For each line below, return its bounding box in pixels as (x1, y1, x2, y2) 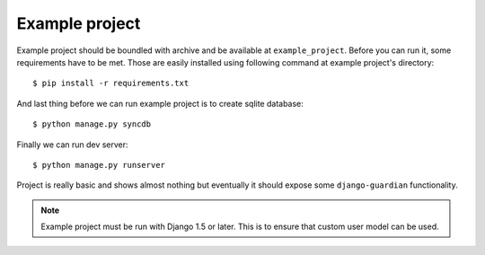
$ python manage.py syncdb (32, 119, 152, 129)
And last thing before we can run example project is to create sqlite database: (16, 98, 304, 109)
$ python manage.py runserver (32, 160, 166, 170)
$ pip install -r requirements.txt (32, 78, 190, 89)
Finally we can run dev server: (16, 139, 129, 150)
